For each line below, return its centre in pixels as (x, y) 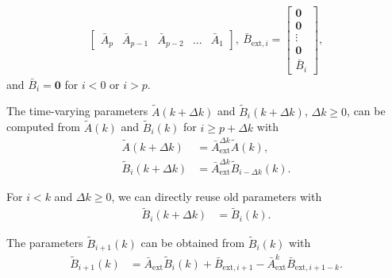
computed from (43, 127)
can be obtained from (193, 243)
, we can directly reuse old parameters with (217, 196)
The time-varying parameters (77, 111)
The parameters (45, 243)
